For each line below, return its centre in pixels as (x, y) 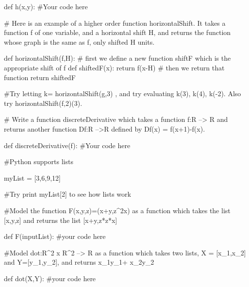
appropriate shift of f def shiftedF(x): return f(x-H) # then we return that (114, 67)
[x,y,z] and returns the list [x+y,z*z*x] (61, 220)
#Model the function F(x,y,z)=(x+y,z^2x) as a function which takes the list (117, 210)
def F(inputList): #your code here (55, 236)
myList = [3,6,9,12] (32, 177)
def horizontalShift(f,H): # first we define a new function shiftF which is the (117, 58)
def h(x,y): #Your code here (46, 6)
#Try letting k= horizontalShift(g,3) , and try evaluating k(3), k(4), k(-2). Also (123, 93)
